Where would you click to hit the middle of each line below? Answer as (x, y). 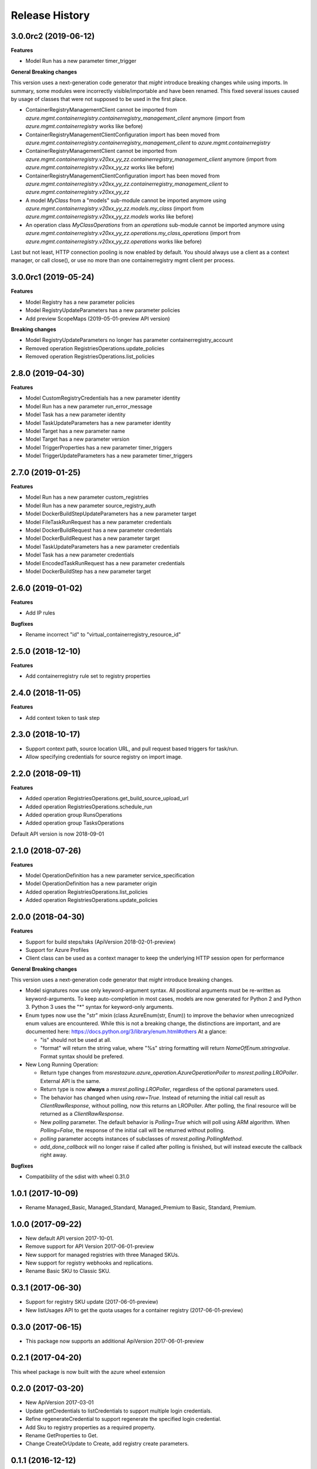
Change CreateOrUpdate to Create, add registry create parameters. (107, 1444)
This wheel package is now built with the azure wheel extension (88, 1371)
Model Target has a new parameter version (77, 439)
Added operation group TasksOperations (75, 823)
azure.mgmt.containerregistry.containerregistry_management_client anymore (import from (135, 118)
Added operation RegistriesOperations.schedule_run (89, 806)
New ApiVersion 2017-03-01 (60, 1403)
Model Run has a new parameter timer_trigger (81, 61)
